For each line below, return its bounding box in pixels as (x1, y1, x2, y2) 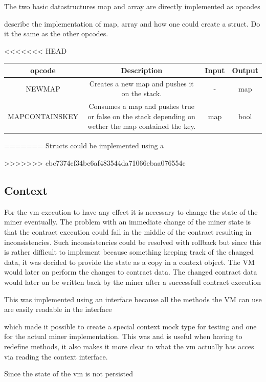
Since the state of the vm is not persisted (4, 368, 133, 379)
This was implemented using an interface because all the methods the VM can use (4, 294, 262, 304)
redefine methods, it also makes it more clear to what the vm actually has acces (4, 341, 254, 351)
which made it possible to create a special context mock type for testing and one (4, 321, 257, 331)
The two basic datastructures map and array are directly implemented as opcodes (4, 1, 260, 11)
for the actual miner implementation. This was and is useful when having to (4, 331, 242, 342)
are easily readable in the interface (4, 304, 112, 314)
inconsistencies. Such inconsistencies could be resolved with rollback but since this (4, 236, 261, 247)
